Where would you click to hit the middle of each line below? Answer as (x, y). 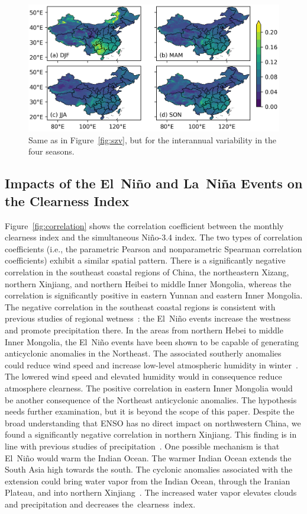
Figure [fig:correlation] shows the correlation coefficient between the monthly (144, 225)
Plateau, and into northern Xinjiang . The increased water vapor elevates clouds (151, 492)
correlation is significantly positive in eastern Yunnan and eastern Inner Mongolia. (154, 295)
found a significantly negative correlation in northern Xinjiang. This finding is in (151, 434)
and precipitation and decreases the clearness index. (100, 504)
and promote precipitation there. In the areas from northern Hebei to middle (144, 330)
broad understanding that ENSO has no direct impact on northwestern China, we (153, 423)
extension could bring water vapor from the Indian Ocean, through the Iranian (148, 481)
